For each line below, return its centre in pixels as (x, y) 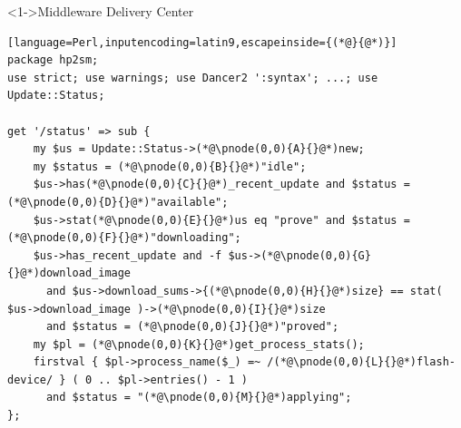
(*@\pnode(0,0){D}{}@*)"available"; (118, 202)
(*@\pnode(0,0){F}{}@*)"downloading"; (124, 238)
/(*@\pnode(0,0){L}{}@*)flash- (361, 362)
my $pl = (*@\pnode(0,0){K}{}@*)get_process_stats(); (199, 344)
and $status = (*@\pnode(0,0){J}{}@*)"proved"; (192, 327)
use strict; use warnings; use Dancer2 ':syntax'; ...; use (193, 78)
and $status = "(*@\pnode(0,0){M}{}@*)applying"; (199, 398)
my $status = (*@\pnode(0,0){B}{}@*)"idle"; (170, 166)
